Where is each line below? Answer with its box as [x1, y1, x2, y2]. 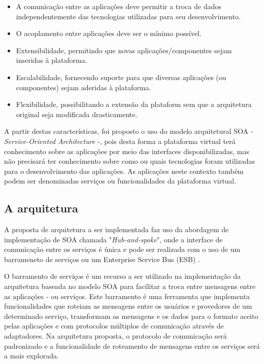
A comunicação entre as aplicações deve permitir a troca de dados [16, 1, 221, 11]
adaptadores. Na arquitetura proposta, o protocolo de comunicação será [4, 331, 227, 341]
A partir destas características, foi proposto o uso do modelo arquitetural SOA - [4, 126, 253, 136]
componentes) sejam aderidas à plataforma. [16, 82, 151, 92]
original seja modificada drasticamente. [16, 108, 138, 119]
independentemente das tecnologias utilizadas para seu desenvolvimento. [16, 11, 241, 21]
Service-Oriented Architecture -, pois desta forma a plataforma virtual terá [4, 135, 236, 146]
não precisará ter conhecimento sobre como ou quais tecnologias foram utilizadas [4, 156, 255, 166]
